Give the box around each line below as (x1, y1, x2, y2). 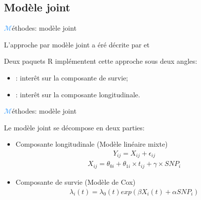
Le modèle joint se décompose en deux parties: (4, 122, 145, 132)
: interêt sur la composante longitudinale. (15, 89, 140, 99)
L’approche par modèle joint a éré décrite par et (4, 39, 150, 49)
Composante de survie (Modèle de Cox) (15, 176, 136, 187)
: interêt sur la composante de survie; (15, 72, 128, 82)
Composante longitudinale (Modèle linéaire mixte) (15, 139, 168, 149)
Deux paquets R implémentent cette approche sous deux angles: (4, 56, 198, 66)
